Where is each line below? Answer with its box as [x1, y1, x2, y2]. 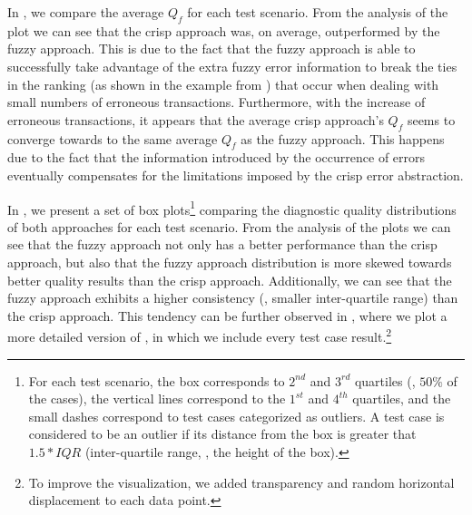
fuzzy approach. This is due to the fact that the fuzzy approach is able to [7, 39, 416, 58]
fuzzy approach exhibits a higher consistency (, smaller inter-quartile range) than [7, 288, 458, 307]
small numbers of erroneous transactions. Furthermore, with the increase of [7, 92, 426, 112]
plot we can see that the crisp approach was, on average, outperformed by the [7, 21, 440, 40]
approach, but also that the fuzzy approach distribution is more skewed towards [7, 252, 452, 271]
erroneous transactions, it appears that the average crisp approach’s [7, 110, 384, 129]
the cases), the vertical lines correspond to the [28, 389, 286, 408]
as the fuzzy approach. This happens [241, 129, 445, 148]
